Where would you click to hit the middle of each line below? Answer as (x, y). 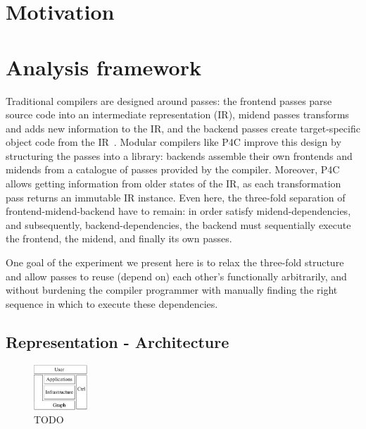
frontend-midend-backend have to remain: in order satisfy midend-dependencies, (178, 211)
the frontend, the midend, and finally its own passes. (119, 238)
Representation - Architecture (118, 341)
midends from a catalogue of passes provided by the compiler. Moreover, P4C (173, 169)
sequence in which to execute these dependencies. (112, 303)
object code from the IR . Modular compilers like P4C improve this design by (173, 142)
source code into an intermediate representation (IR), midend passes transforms (177, 114)
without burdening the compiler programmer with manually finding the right (172, 290)
